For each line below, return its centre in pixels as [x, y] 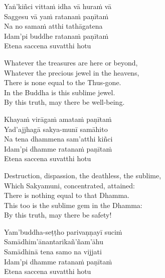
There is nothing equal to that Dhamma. [67, 195]
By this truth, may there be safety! [58, 215]
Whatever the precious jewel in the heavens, [72, 72]
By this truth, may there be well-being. [64, 102]
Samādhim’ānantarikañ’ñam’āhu [54, 241]
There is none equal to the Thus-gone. [63, 82]
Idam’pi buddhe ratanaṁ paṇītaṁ [56, 36]
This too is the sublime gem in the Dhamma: [73, 205]
